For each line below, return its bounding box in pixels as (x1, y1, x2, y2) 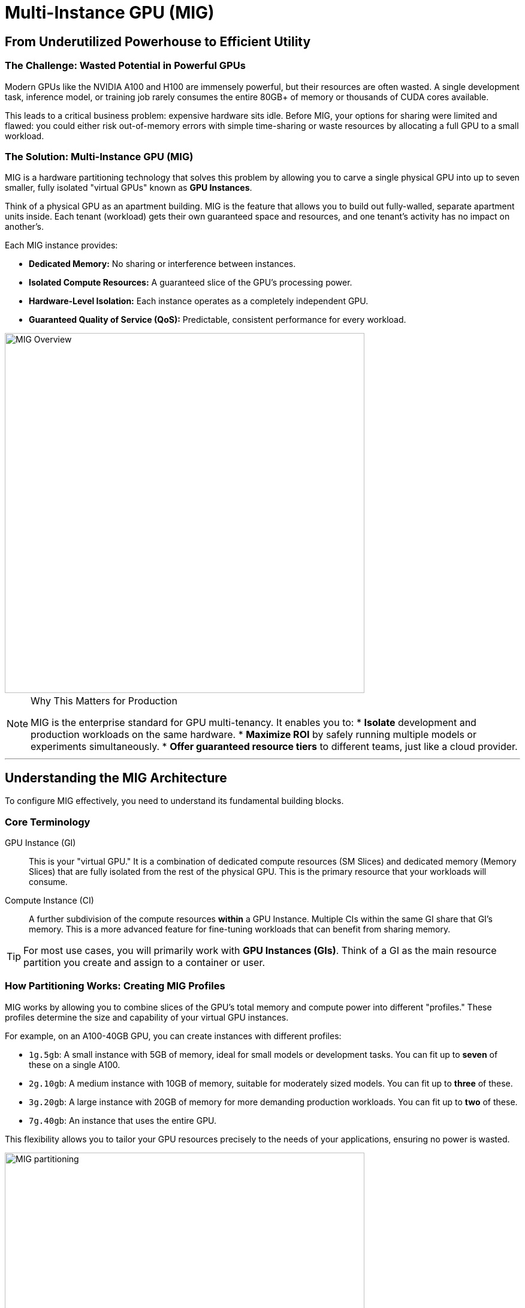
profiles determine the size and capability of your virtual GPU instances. (5, 1012, 289, 1022)
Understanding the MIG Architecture (5, 770, 227, 785)
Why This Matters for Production (31, 695, 177, 707)
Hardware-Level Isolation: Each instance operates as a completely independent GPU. (29, 296, 369, 307)
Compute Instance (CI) (5, 895, 94, 905)
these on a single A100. (29, 1059, 120, 1070)
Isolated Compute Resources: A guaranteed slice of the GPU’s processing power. (29, 277, 352, 288)
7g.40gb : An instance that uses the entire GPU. (29, 1115, 217, 1126)
